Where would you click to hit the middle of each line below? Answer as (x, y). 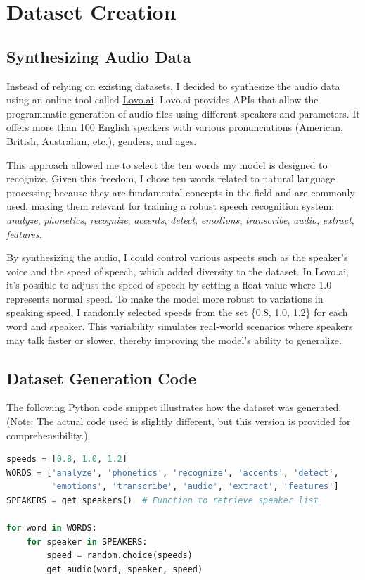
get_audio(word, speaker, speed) (125, 569)
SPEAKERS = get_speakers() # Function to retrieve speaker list (162, 501)
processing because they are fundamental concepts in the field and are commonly (181, 192)
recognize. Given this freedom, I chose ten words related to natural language (171, 178)
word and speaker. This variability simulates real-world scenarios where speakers (180, 326)
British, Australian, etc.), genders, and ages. (102, 140)
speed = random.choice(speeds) (120, 556)
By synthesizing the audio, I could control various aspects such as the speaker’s (177, 257)
